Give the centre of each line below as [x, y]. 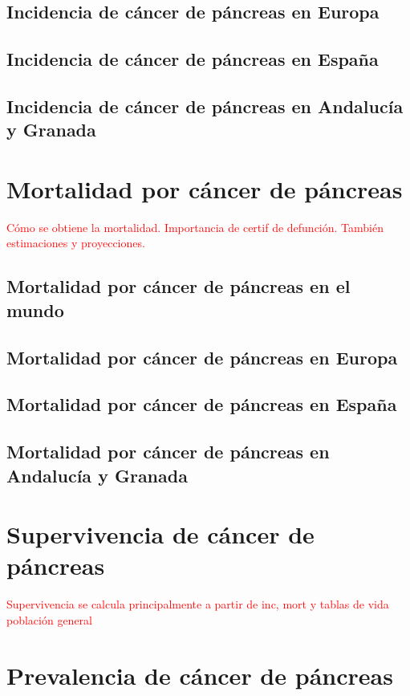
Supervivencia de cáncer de [160, 534]
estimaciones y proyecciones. [76, 243]
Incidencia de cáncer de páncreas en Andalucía [205, 106]
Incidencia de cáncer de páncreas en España [193, 59]
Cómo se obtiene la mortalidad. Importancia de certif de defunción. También [195, 227]
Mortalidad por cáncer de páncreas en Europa [202, 357]
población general [50, 619]
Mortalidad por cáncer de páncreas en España [202, 404]
